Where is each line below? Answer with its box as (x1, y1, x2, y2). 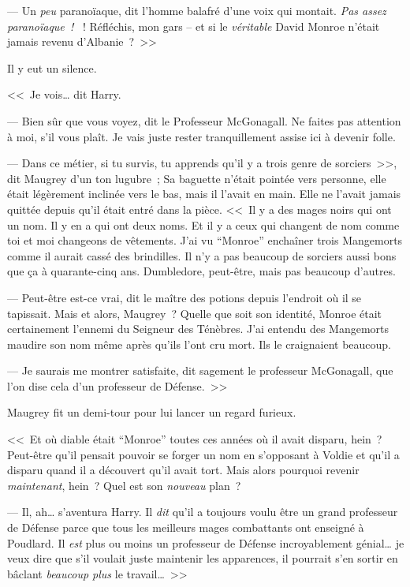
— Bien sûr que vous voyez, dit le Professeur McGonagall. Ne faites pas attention (7, 112, 401, 129)
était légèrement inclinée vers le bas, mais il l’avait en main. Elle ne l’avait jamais (7, 185, 401, 202)
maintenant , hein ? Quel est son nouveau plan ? (7, 477, 241, 493)
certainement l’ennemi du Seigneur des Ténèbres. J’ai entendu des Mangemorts (7, 320, 389, 337)
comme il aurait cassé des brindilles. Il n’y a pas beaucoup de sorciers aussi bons (7, 247, 397, 264)
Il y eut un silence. (7, 59, 97, 76)
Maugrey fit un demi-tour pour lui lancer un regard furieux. (7, 404, 296, 421)
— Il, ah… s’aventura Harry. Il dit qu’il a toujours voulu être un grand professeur (7, 503, 398, 520)
